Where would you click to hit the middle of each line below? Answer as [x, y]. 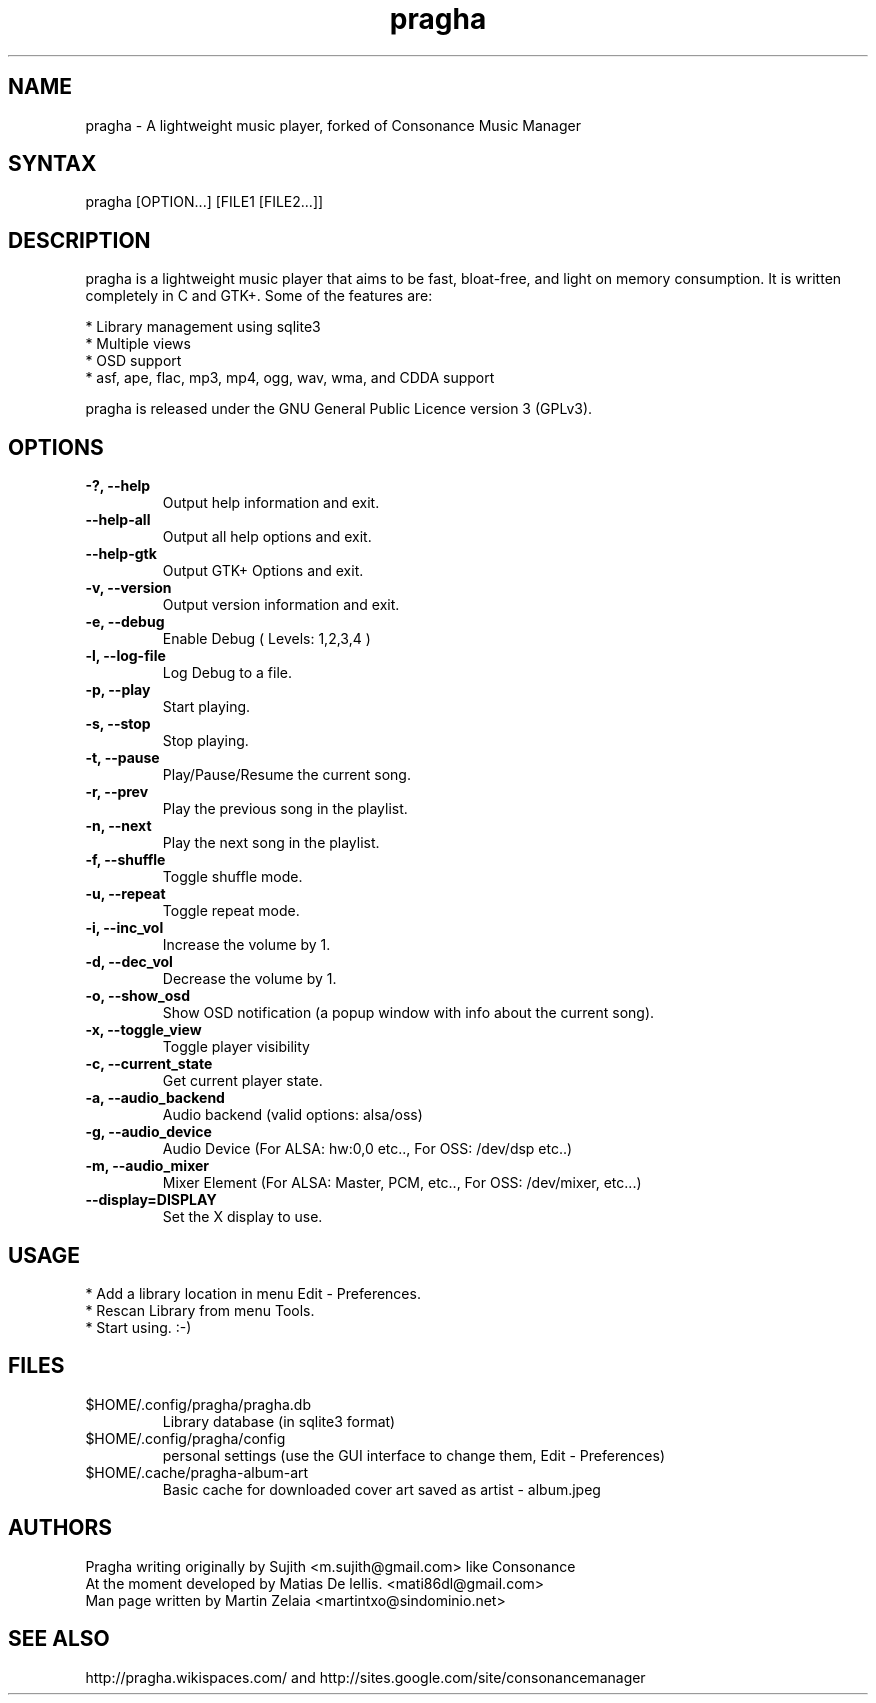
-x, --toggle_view [143, 1030]
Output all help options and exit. [267, 537]
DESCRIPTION [79, 240]
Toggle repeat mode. [231, 911]
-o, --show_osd [137, 996]
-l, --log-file [125, 656]
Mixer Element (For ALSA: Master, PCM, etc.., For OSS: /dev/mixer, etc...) [402, 1183]
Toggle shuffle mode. [232, 877]
